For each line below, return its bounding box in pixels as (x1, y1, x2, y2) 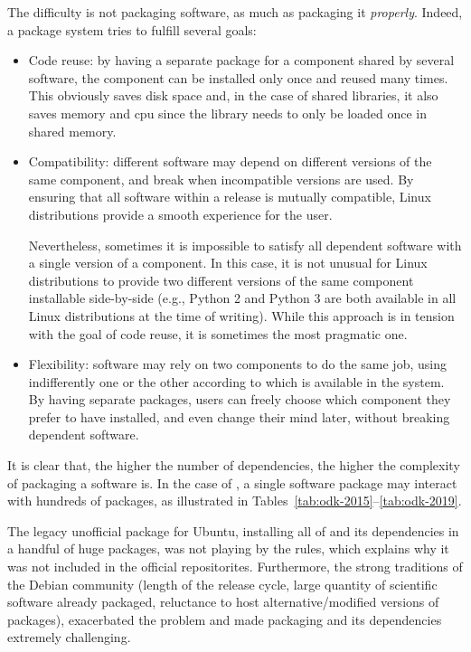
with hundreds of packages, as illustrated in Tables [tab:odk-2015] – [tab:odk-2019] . (7, 491, 462, 510)
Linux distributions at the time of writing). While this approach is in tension (28, 306, 455, 325)
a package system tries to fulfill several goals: (7, 20, 257, 39)
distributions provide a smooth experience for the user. (28, 204, 333, 223)
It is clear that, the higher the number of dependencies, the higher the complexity (7, 456, 460, 475)
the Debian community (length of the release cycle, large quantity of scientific (7, 574, 438, 593)
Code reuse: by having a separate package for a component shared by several (28, 51, 455, 70)
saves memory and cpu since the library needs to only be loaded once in (28, 103, 428, 122)
